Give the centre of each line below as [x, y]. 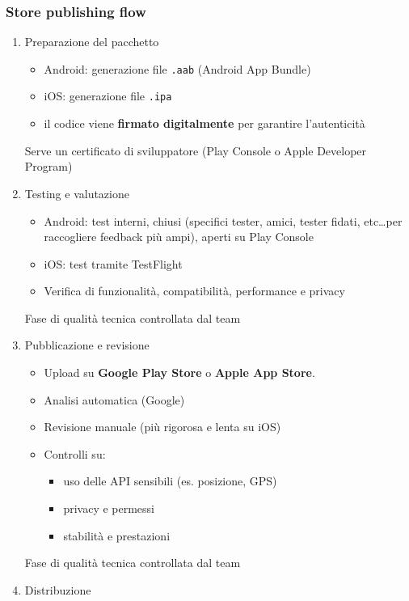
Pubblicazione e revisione [87, 345]
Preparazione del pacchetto [92, 42]
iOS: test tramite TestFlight [113, 263]
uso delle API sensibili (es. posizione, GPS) [170, 481]
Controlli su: [75, 453]
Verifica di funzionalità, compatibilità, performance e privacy [194, 291]
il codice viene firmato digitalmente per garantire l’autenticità [204, 123]
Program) [48, 166]
